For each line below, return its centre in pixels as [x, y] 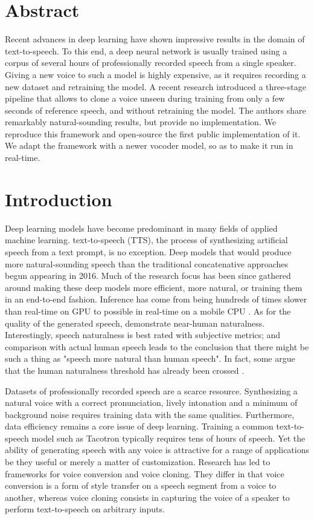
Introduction [59, 199]
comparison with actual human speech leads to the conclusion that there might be [157, 346]
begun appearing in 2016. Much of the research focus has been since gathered [148, 276]
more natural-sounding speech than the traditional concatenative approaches [147, 263]
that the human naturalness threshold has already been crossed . [125, 370]
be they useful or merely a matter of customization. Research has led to [138, 462]
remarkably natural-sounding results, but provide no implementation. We [140, 122]
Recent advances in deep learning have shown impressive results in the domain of [155, 39]
